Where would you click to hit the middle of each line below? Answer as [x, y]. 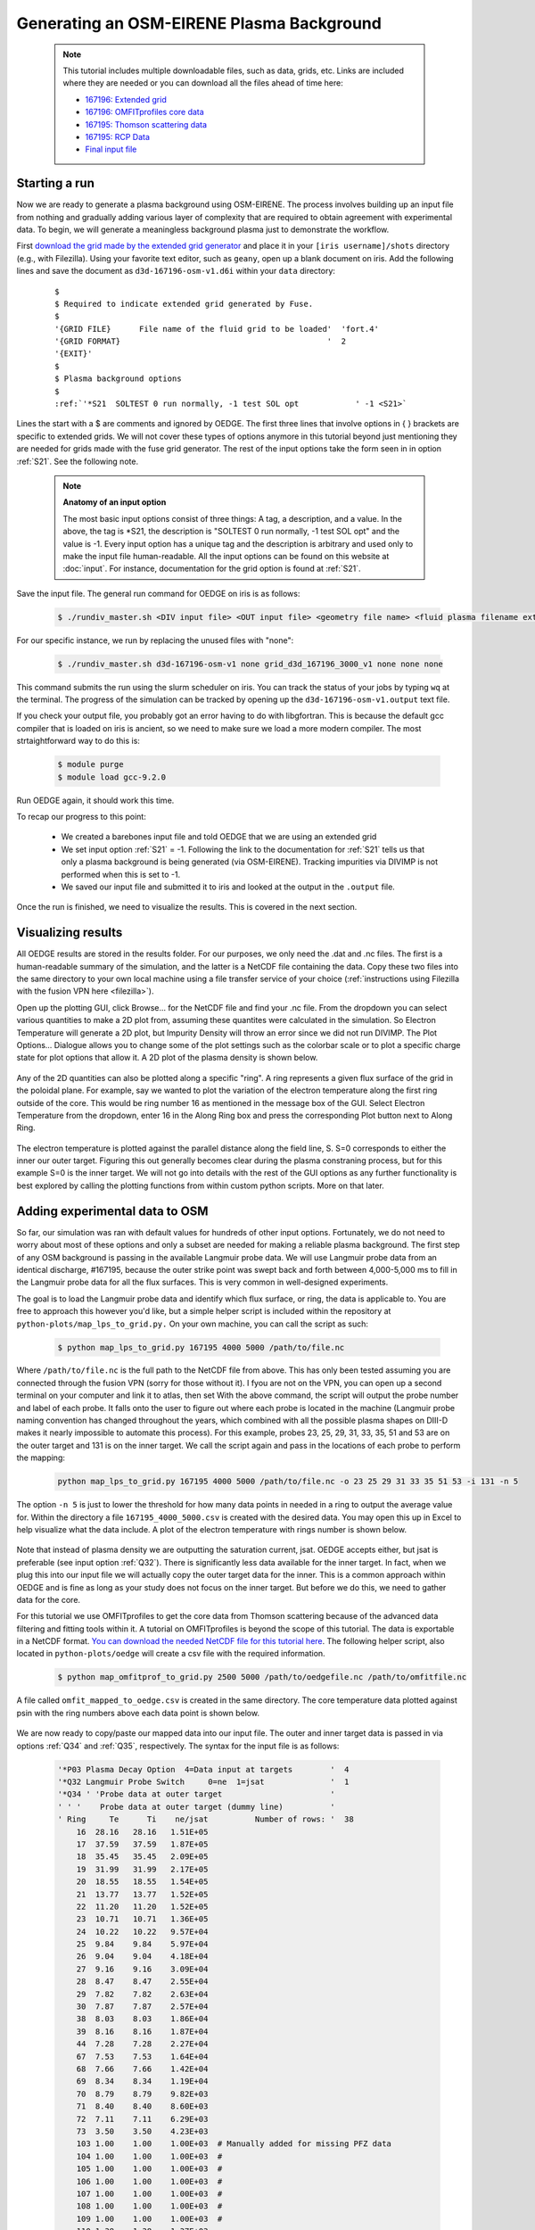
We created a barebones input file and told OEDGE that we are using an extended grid [219, 837]
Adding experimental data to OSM [112, 1211]
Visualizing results [70, 933]
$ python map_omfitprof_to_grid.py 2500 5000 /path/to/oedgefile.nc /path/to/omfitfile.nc [262, 1677]
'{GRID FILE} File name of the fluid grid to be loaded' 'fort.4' [217, 329]
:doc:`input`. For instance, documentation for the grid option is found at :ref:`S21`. [212, 569]
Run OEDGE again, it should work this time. [95, 800]
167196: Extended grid [126, 99]
